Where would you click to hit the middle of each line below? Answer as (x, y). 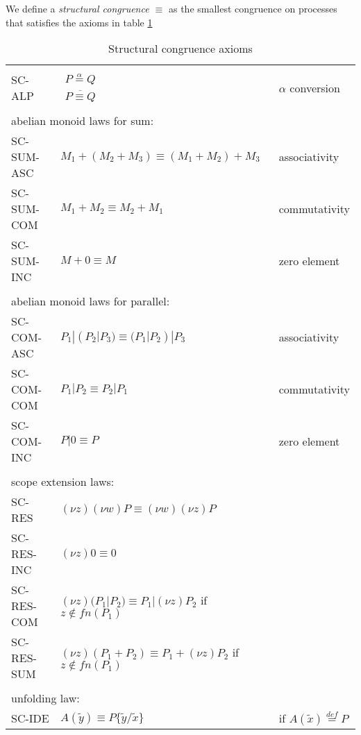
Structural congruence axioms (180, 49)
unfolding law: (45, 698)
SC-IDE (30, 718)
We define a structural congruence (77, 8)
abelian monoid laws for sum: (83, 120)
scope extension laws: (63, 481)
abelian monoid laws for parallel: (91, 301)
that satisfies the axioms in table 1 (79, 22)
